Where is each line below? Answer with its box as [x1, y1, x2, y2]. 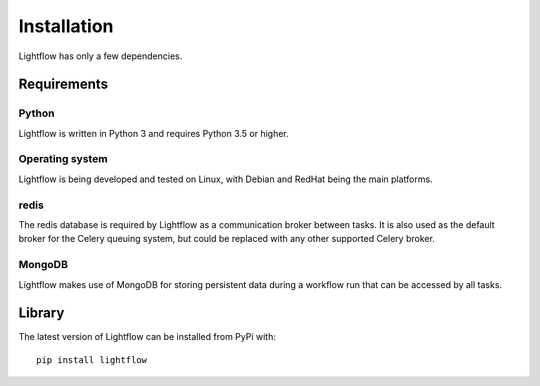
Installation [18, 15, 114, 37]
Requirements [18, 76, 109, 93]
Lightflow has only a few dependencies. [18, 50, 183, 62]
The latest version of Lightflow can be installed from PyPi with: [18, 331, 277, 343]
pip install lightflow [36, 354, 148, 365]
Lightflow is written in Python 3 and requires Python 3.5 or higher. [18, 127, 289, 139]
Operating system [18, 152, 109, 166]
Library [18, 305, 65, 322]
